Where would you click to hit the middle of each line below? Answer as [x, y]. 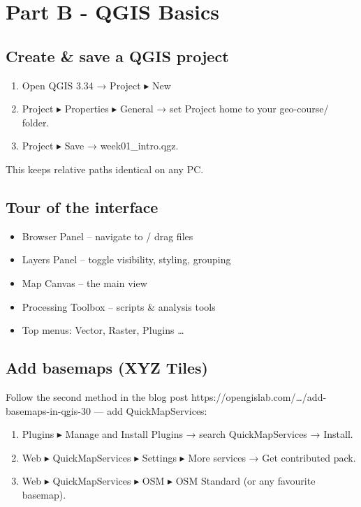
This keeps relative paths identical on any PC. [105, 169]
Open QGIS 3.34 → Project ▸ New [96, 85]
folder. [36, 122]
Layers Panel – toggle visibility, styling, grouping [126, 259]
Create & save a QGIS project [117, 56]
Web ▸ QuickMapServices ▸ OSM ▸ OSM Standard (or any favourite [169, 481]
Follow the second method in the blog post [97, 396]
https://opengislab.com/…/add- [259, 396]
